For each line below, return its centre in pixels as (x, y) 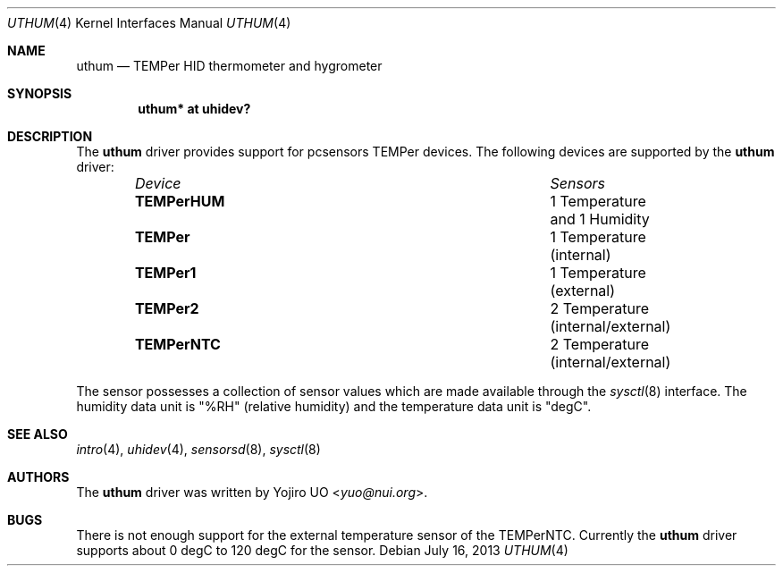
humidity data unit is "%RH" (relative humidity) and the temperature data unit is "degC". (334, 406)
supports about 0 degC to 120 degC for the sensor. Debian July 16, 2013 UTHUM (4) (322, 550)
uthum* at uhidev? (194, 109)
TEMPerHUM (180, 201)
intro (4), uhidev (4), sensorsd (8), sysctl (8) (198, 449)
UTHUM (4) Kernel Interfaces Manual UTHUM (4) (149, 23)
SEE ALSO (38, 434)
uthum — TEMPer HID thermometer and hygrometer (229, 66)
